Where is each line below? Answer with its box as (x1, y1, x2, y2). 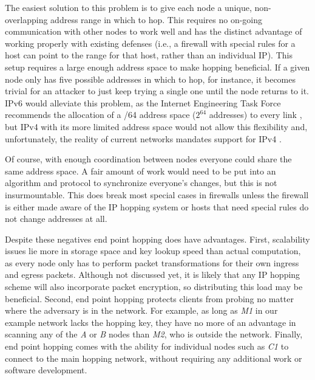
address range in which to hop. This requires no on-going (50, 13, 263, 26)
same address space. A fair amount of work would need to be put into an (5, 164, 276, 177)
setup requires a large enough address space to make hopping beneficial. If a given (5, 60, 310, 73)
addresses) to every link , (209, 108, 302, 121)
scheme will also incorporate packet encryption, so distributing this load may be (5, 280, 303, 293)
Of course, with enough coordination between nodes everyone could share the (5, 153, 292, 165)
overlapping (5, 13, 48, 26)
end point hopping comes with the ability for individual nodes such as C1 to (5, 340, 289, 353)
